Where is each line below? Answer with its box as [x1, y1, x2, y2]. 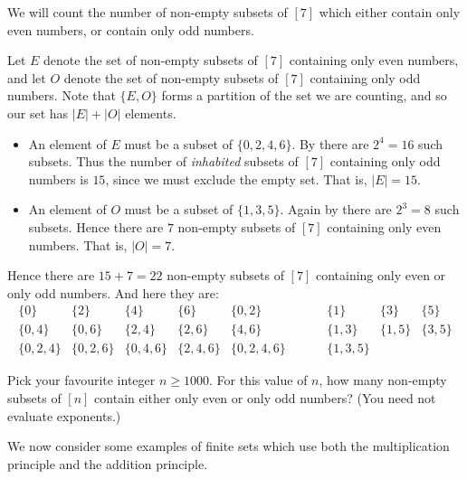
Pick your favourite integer [7, 371, 156, 390]
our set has [7, 103, 69, 122]
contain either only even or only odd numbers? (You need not [94, 389, 436, 407]
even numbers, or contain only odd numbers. [7, 20, 254, 39]
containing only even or [315, 266, 446, 285]
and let [7, 68, 46, 87]
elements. [125, 103, 176, 122]
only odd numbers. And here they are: [7, 283, 219, 302]
